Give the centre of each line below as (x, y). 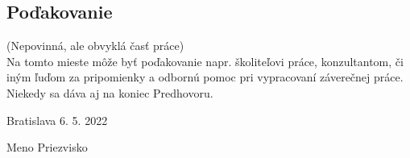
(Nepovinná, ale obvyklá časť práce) (95, 46)
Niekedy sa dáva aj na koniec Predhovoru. (110, 92)
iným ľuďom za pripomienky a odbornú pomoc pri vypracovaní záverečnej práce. (205, 77)
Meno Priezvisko (47, 147)
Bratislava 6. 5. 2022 (57, 120)
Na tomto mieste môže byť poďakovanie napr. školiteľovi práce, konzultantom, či (205, 61)
